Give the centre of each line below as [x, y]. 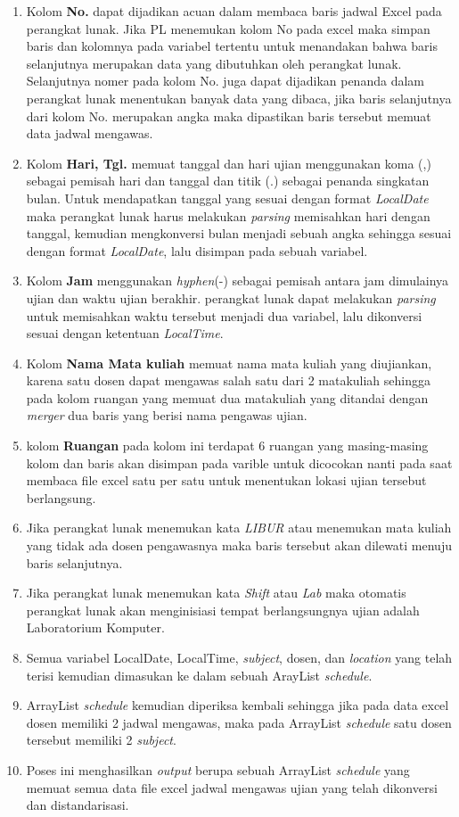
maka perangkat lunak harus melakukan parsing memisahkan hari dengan [228, 215]
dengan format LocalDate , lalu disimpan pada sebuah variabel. [197, 250]
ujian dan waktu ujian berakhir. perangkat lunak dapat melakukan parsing [231, 297]
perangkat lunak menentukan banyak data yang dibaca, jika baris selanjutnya [239, 98]
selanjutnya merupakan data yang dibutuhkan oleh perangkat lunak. [214, 63]
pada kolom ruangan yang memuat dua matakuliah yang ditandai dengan [227, 397]
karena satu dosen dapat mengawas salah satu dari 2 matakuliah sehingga [229, 380]
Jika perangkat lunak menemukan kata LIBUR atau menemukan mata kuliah [239, 528]
